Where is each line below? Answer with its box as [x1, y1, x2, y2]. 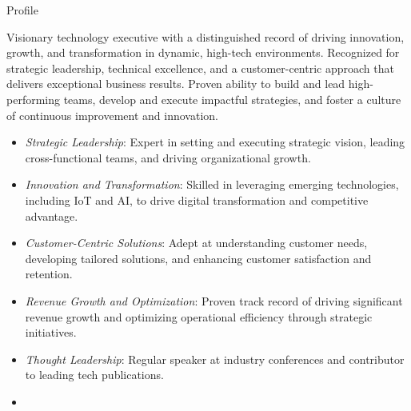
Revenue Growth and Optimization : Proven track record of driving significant [25, 292, 403, 309]
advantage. [25, 207, 78, 224]
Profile [6, 2, 38, 18]
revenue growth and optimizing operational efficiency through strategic [25, 308, 373, 325]
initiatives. [25, 324, 77, 341]
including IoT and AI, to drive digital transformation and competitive [25, 191, 369, 208]
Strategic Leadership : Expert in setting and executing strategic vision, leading [25, 134, 405, 150]
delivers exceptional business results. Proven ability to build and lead [6, 75, 345, 92]
